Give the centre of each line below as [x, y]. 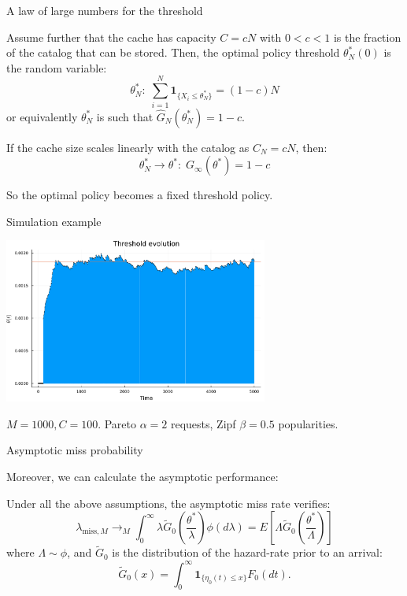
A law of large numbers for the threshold [105, 10]
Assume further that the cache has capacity [111, 37]
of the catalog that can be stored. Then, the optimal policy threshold [173, 52]
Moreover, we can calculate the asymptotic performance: [142, 476]
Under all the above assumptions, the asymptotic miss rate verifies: [168, 503]
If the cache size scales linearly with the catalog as [128, 147]
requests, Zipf [203, 423]
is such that [125, 116]
